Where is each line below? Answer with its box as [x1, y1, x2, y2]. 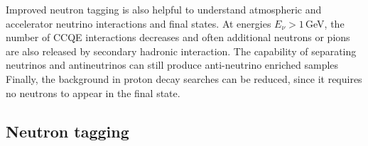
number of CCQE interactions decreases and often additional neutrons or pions [6, 30, 350, 45]
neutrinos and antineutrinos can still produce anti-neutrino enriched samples [6, 57, 339, 72]
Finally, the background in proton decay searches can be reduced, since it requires [6, 71, 362, 86]
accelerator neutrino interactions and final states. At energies [6, 16, 271, 30]
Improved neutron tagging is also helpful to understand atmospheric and [6, 2, 322, 16]
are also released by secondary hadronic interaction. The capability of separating [6, 43, 357, 58]
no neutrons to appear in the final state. [6, 85, 180, 100]
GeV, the [305, 16, 345, 30]
